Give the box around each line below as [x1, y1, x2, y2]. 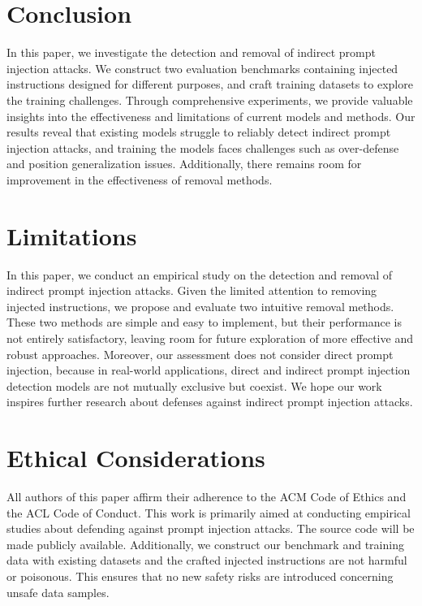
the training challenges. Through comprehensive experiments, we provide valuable [6, 91, 413, 108]
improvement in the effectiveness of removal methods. [6, 171, 273, 188]
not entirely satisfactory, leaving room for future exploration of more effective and [6, 329, 413, 346]
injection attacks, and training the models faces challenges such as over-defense [6, 139, 399, 156]
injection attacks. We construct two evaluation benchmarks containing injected [6, 59, 398, 76]
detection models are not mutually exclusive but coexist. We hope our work [6, 377, 382, 394]
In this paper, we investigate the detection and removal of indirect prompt [6, 44, 376, 61]
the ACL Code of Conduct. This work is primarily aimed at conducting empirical [6, 504, 411, 521]
